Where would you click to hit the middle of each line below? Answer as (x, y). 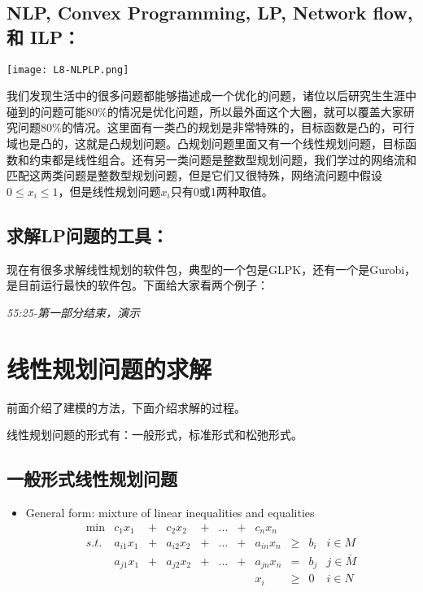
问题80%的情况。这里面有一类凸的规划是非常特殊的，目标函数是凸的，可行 (216, 127)
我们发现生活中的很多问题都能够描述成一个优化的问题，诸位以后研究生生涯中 (211, 96)
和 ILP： (44, 36)
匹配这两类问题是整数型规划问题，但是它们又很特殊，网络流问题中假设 (194, 175)
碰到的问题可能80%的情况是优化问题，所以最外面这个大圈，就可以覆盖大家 (205, 111)
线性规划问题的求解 (109, 368)
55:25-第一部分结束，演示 (73, 312)
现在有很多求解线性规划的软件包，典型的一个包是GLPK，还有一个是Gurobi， (211, 269)
